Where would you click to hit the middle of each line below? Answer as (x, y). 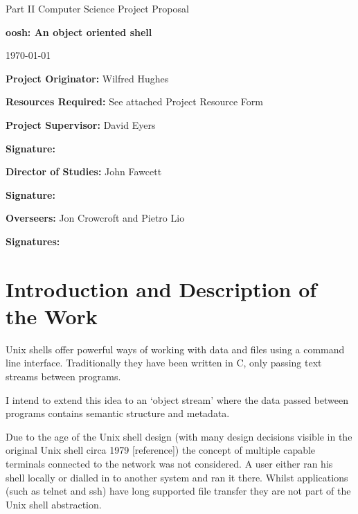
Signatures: (33, 241)
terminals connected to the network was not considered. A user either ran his (169, 463)
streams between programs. (63, 376)
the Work (52, 316)
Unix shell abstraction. (54, 504)
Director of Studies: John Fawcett (84, 171)
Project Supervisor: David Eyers (81, 124)
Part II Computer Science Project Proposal (97, 8)
